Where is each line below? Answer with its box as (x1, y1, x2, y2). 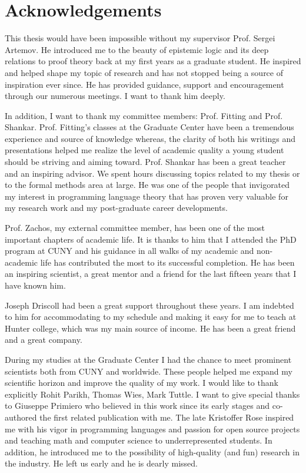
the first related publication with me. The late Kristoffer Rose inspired (39, 411, 294, 423)
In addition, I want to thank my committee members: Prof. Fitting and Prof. (5, 109, 283, 121)
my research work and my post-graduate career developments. (5, 201, 228, 214)
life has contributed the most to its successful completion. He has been (40, 256, 295, 268)
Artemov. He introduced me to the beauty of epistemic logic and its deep (5, 43, 269, 55)
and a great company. (5, 333, 82, 346)
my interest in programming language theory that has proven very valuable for (5, 190, 288, 202)
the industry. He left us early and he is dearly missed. (5, 457, 198, 469)
